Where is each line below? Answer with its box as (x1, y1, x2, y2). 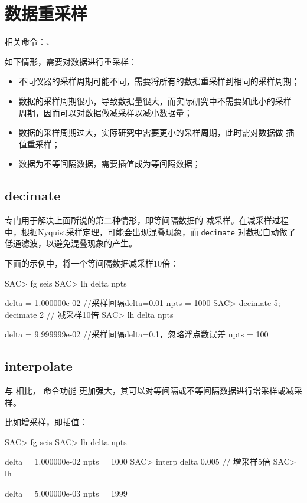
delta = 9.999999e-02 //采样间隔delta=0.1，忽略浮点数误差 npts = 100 (5, 328, 269, 340)
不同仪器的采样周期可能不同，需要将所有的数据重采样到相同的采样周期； (18, 75, 300, 87)
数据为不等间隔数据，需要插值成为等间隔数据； (18, 157, 201, 170)
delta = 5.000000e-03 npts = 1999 (5, 486, 128, 499)
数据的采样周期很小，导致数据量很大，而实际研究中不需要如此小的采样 (18, 94, 292, 107)
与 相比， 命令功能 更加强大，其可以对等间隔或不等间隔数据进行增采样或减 (5, 384, 294, 397)
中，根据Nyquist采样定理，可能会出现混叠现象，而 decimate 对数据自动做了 (5, 225, 296, 238)
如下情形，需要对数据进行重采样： (5, 55, 137, 67)
